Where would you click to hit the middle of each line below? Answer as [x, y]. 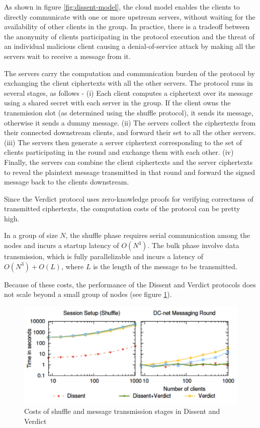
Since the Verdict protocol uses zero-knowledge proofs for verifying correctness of [129, 198]
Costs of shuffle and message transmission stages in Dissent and [122, 411]
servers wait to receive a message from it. [67, 56]
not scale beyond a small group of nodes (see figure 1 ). [88, 294]
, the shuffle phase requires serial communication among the [158, 235]
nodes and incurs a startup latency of [62, 245]
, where [72, 266]
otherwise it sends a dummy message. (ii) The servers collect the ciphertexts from [130, 122]
